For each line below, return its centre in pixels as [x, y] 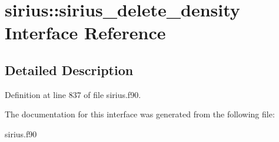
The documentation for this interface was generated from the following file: [140, 114]
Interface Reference [85, 33]
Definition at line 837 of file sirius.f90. [73, 94]
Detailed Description [69, 70]
